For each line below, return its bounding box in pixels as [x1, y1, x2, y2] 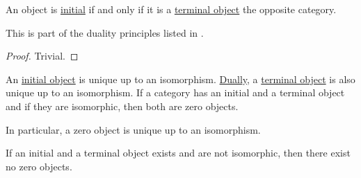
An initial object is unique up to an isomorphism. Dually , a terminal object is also [6, 71, 355, 86]
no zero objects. [6, 159, 72, 173]
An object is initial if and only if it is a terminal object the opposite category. [6, 2, 337, 16]
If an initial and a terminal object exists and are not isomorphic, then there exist [6, 145, 351, 160]
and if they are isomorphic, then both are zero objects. [6, 98, 239, 113]
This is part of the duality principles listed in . [6, 25, 204, 39]
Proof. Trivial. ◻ [6, 48, 79, 63]
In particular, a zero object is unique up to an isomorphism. [6, 122, 261, 136]
